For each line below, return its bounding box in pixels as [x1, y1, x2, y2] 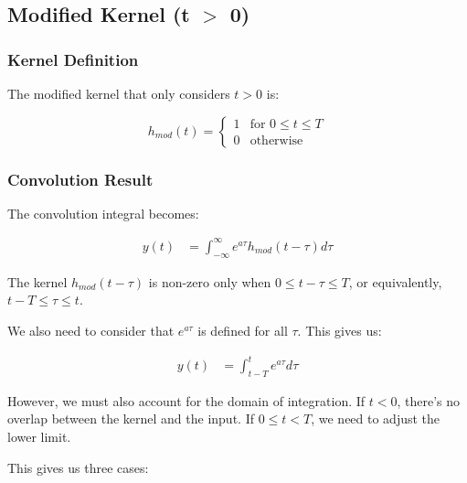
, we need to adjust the [311, 409, 440, 428]
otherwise [249, 134, 303, 148]
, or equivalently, [348, 272, 442, 291]
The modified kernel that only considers [7, 84, 230, 102]
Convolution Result [7, 167, 154, 190]
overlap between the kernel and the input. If [7, 409, 254, 428]
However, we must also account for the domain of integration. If [7, 391, 366, 410]
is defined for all [197, 320, 288, 339]
